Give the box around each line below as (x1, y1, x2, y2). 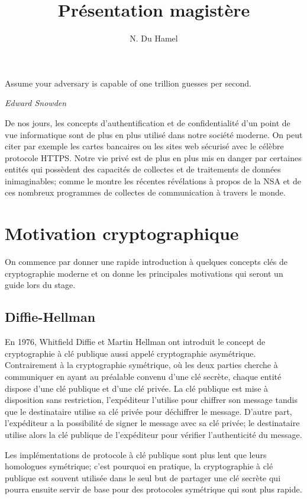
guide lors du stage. (5, 279, 76, 291)
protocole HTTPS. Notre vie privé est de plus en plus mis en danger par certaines (5, 151, 302, 164)
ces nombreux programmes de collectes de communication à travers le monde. (5, 186, 286, 199)
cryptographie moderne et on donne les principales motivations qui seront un (5, 267, 283, 279)
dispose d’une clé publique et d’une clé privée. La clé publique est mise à (5, 382, 269, 394)
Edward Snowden (5, 97, 67, 109)
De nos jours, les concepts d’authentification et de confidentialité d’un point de (5, 116, 290, 129)
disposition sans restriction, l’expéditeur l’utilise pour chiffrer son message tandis (5, 394, 298, 406)
